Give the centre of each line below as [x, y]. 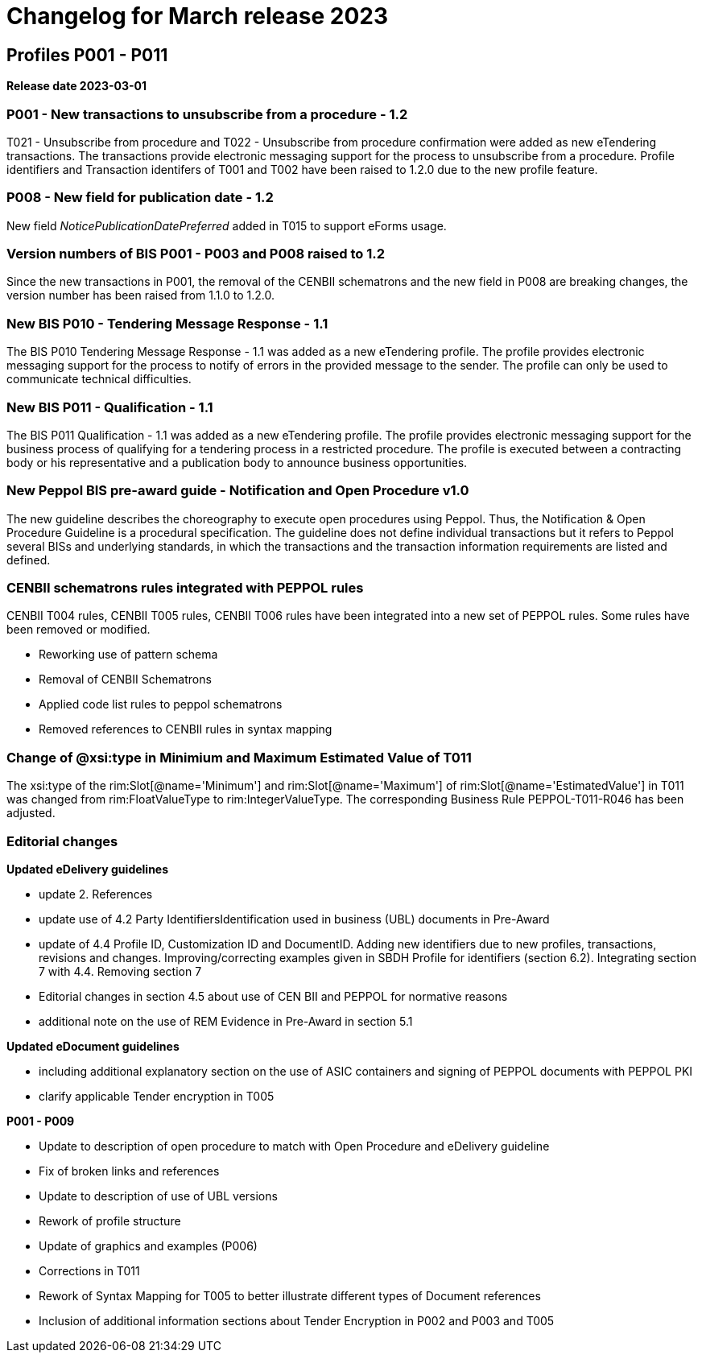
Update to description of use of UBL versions [158, 1196]
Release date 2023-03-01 [77, 86]
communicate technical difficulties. [99, 379]
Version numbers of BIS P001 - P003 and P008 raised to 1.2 [196, 254]
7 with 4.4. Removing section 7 [120, 971]
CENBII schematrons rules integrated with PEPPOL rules [185, 588]
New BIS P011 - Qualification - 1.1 [110, 407]
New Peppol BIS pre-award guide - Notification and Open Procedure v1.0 [238, 491]
